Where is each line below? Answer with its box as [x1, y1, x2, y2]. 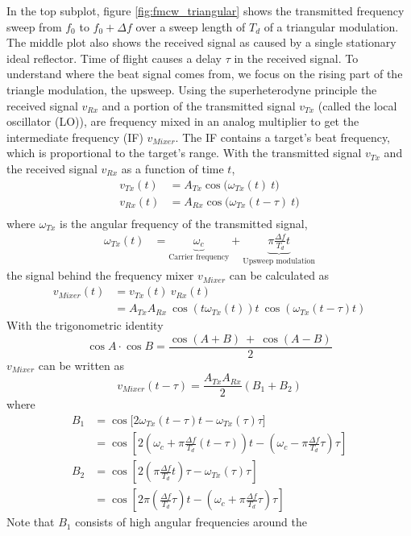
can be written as [38, 356, 125, 373]
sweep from [6, 18, 62, 35]
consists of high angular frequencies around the [75, 513, 308, 530]
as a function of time [121, 160, 224, 177]
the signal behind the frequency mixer [6, 267, 194, 284]
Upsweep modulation [243, 256, 315, 265]
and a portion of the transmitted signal [102, 97, 296, 114]
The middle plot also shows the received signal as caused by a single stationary [6, 34, 396, 51]
